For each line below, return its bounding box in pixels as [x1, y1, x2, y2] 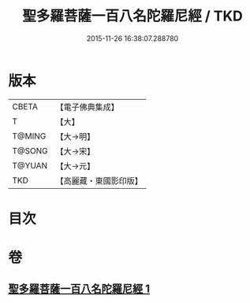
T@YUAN [12, 160, 48, 171]
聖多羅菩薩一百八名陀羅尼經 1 [8, 283, 151, 296]
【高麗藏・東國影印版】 [55, 175, 144, 186]
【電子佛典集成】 [55, 102, 120, 113]
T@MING [12, 131, 47, 142]
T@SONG [12, 145, 49, 156]
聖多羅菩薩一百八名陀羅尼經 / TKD [22, 7, 243, 25]
